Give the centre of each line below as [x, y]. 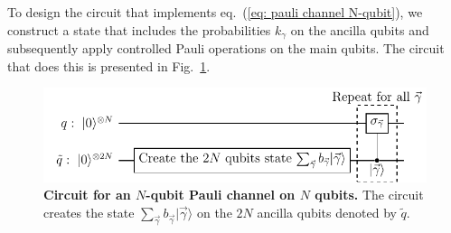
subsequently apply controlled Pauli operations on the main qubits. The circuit [226, 48]
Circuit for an [87, 195]
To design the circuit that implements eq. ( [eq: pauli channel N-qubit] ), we [215, 12]
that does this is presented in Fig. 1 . [109, 65]
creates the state [89, 212]
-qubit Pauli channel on [221, 195]
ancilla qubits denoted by [327, 212]
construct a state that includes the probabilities [139, 29]
